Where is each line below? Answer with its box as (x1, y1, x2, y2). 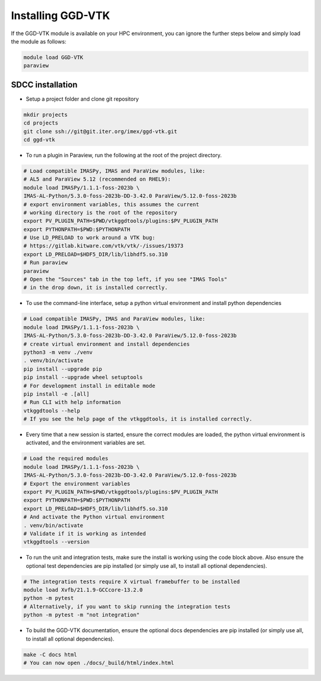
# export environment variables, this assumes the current (23, 201, 199, 208)
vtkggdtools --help (23, 407, 80, 414)
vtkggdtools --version (23, 539, 90, 545)
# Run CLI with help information (23, 399, 121, 406)
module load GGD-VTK (23, 54, 83, 61)
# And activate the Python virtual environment (23, 514, 165, 521)
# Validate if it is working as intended (23, 530, 146, 537)
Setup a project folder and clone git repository (26, 95, 139, 102)
